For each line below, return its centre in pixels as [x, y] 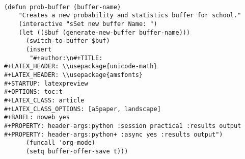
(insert [39, 49]
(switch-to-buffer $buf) [68, 41]
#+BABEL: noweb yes [37, 117]
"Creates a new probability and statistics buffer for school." [130, 16]
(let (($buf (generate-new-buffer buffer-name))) [104, 32]
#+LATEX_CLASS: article [44, 100]
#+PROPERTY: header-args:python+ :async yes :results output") [114, 134]
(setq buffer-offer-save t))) [77, 151]
